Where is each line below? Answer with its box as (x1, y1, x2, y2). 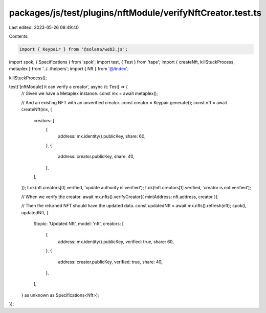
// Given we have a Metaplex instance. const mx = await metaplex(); (21, 90, 158, 96)
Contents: (9, 33, 29, 39)
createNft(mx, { (21, 107, 52, 112)
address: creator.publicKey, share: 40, (58, 154, 134, 159)
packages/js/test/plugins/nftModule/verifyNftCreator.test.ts (9, 7, 262, 18)
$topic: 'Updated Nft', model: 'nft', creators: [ (33, 221, 124, 226)
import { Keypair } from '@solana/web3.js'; (19, 46, 128, 52)
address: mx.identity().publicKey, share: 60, (58, 134, 146, 139)
